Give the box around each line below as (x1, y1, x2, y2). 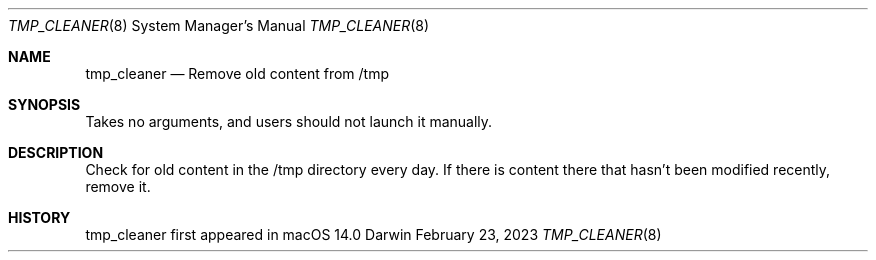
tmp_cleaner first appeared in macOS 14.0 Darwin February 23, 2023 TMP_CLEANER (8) (85, 226, 662, 243)
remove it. (85, 178, 151, 195)
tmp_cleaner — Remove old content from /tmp (85, 65, 389, 82)
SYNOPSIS (8, 96, 81, 113)
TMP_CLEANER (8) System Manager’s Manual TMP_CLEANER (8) (8, 17, 430, 34)
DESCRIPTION (8, 144, 104, 161)
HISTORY (8, 209, 71, 226)
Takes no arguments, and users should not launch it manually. (85, 113, 493, 130)
